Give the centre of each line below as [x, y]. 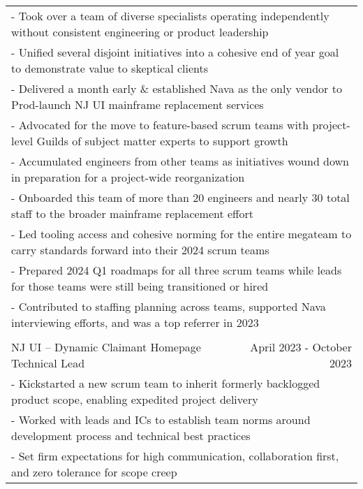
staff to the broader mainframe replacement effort [132, 213]
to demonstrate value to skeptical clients [110, 68]
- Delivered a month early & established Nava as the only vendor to [177, 88]
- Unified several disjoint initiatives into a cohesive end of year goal [175, 52]
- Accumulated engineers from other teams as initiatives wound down [180, 161]
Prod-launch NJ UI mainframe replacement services [138, 104]
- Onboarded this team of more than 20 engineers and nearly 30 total [180, 197]
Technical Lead [48, 363]
